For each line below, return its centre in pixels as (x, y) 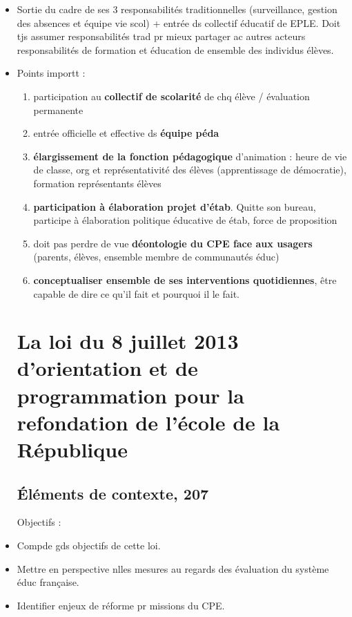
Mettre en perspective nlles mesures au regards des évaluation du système (173, 568)
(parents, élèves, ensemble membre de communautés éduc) (156, 257)
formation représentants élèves (97, 183)
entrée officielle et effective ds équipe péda (126, 133)
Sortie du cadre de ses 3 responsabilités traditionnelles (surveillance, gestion (177, 9)
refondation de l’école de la (148, 422)
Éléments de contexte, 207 (113, 493)
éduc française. (48, 582)
